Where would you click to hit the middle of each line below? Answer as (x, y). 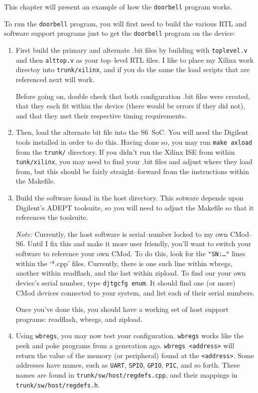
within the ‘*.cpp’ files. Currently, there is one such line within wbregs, (124, 263)
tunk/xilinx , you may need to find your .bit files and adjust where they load (134, 161)
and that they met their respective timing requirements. (101, 115)
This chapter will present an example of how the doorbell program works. (118, 6)
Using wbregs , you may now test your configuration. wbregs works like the (130, 336)
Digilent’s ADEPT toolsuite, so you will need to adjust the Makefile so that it (135, 207)
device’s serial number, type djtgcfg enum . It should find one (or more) (126, 282)
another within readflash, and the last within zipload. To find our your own (131, 273)
